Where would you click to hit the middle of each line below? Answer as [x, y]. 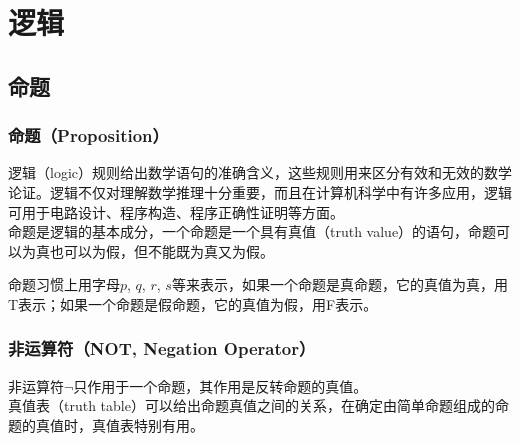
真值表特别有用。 [147, 424]
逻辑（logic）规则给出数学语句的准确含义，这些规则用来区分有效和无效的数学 [260, 172]
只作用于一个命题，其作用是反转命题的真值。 [220, 385]
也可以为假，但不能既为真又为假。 [161, 250]
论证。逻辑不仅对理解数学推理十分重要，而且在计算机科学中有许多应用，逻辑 [260, 191]
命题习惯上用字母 [64, 284]
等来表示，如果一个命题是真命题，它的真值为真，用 [339, 284]
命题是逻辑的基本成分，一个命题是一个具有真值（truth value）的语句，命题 [252, 231]
